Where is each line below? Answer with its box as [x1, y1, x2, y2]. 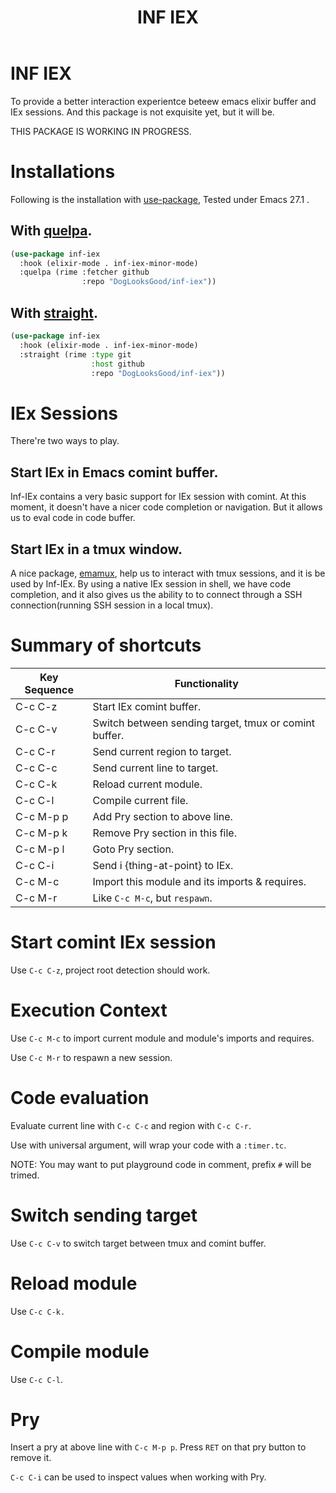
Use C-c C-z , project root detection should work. [10, 964, 211, 976]
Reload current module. [92, 777, 203, 791]
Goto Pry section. [92, 842, 175, 856]
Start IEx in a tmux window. [10, 541, 183, 558]
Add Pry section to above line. [92, 809, 233, 823]
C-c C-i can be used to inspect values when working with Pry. [10, 1471, 267, 1483]
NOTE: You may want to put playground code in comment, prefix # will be [10, 1158, 312, 1170]
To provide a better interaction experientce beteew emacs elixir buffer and [10, 95, 317, 107]
